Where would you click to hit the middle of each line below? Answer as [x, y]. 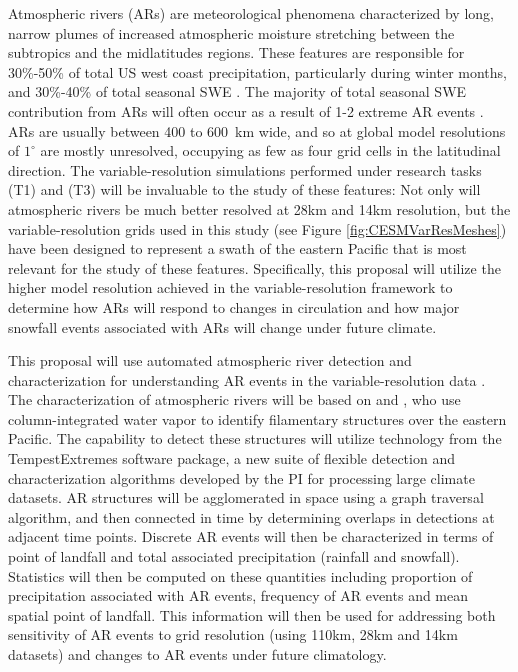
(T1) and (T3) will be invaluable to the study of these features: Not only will [244, 189]
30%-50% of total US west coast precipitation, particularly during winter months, [257, 71]
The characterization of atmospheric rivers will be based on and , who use [234, 399]
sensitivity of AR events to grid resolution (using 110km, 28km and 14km [233, 634]
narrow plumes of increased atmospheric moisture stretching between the [231, 32]
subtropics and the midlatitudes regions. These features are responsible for [236, 52]
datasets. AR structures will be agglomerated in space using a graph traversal [246, 497]
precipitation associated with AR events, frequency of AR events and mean [238, 595]
